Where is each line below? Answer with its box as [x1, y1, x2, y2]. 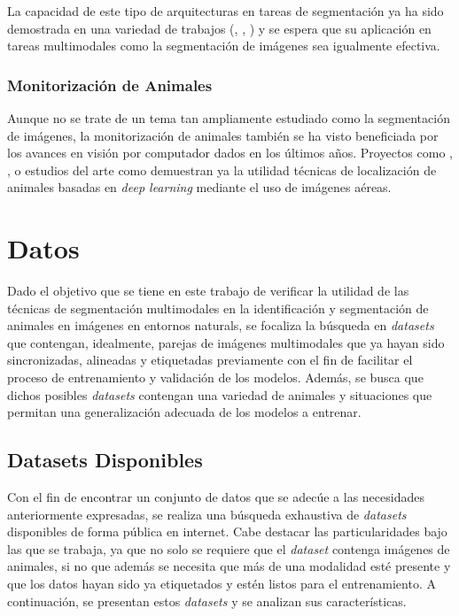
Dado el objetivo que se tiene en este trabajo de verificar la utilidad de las [7, 281, 409, 300]
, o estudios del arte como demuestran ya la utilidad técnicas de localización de [7, 160, 437, 179]
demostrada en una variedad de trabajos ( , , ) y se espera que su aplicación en [7, 19, 432, 37]
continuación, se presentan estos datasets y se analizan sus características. [7, 591, 407, 610]
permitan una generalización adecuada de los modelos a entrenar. [7, 403, 362, 421]
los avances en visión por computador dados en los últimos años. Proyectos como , [7, 143, 453, 162]
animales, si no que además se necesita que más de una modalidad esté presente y [7, 557, 451, 575]
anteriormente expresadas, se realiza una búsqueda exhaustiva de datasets [7, 504, 407, 523]
